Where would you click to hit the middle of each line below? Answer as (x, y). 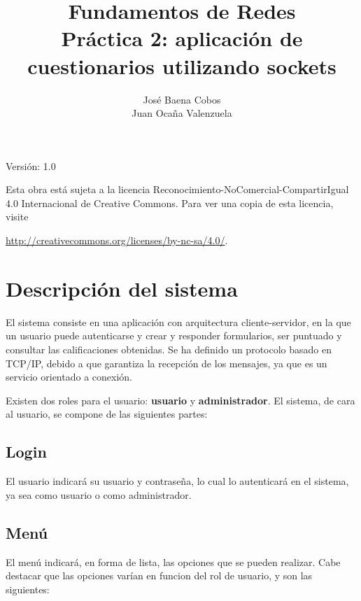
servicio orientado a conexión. (69, 377)
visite (17, 217)
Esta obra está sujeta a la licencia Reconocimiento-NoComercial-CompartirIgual (177, 189)
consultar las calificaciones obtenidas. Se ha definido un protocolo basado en (169, 349)
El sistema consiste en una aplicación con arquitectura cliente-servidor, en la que (178, 321)
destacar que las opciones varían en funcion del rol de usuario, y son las (159, 575)
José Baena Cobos (182, 99)
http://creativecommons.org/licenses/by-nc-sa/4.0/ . (117, 240)
